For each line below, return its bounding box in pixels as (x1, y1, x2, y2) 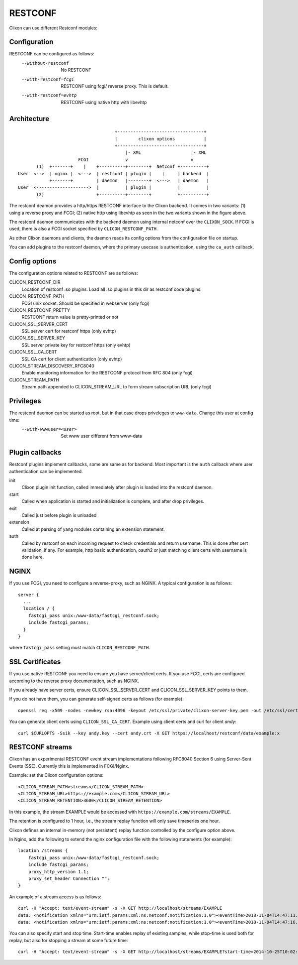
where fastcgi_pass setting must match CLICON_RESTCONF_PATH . (9, 645, 150, 651)
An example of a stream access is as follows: (9, 894, 101, 900)
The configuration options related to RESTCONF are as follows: (9, 270, 139, 276)
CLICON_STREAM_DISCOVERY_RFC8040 (9, 363, 94, 369)
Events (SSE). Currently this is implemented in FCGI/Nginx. (9, 763, 129, 769)
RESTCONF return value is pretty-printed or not (21, 314, 119, 320)
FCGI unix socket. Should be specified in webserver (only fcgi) (21, 300, 150, 306)
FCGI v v (77, 157, 194, 162)
